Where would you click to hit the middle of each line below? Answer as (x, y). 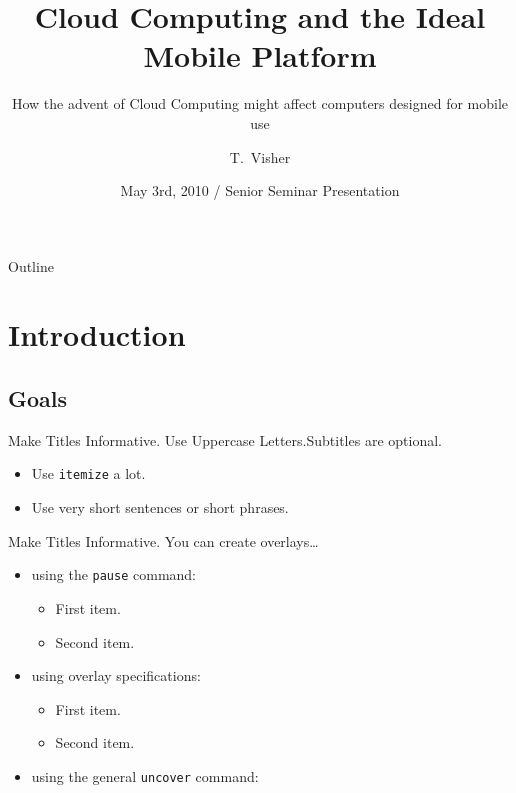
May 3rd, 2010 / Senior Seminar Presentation (260, 190)
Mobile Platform (260, 55)
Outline (31, 265)
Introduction (97, 334)
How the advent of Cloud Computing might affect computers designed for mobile (260, 103)
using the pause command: (114, 574)
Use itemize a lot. (88, 473)
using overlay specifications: (116, 675)
